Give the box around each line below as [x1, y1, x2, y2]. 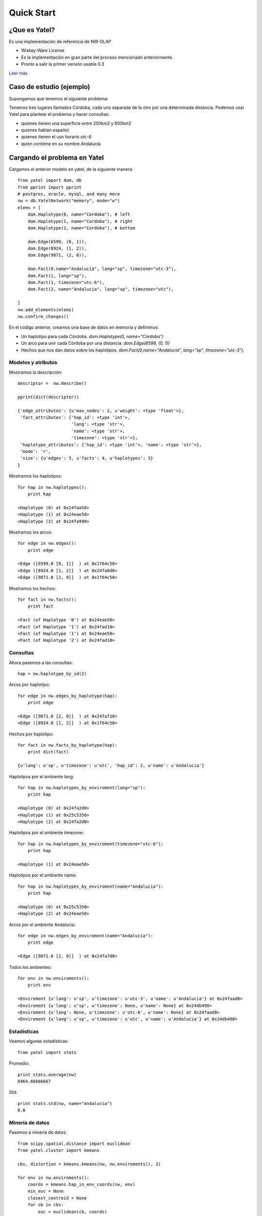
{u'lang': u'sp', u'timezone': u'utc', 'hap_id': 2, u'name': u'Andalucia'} [17, 763, 205, 769]
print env [27, 983, 51, 988]
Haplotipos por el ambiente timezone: [9, 830, 84, 836]
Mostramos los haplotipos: [9, 473, 63, 479]
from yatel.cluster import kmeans [17, 1148, 99, 1153]
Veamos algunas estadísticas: [9, 1038, 69, 1044]
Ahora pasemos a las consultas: [9, 660, 73, 665]
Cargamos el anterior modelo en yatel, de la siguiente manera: [9, 166, 133, 172]
